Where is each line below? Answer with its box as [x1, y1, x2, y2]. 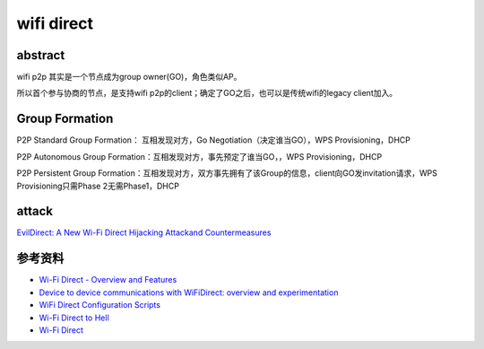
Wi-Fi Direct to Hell [39, 312, 109, 323]
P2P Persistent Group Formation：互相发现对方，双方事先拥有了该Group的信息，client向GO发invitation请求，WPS [16, 168, 438, 179]
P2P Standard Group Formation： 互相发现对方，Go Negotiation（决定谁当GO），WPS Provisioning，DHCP [16, 135, 411, 145]
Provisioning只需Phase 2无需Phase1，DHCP [16, 180, 179, 191]
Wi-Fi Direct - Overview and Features [39, 275, 177, 285]
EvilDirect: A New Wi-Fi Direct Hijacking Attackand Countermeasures [16, 227, 272, 238]
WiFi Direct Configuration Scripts [39, 300, 161, 310]
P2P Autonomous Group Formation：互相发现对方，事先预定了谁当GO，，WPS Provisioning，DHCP [16, 151, 383, 161]
